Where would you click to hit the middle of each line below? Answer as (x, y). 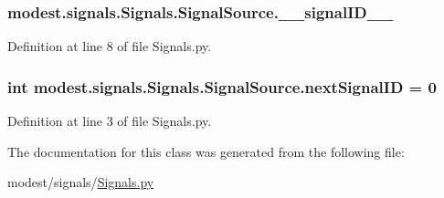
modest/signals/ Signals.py (81, 182)
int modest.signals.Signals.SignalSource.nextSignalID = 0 (222, 86)
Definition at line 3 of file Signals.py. (110, 121)
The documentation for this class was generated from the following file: (206, 151)
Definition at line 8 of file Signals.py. (110, 46)
